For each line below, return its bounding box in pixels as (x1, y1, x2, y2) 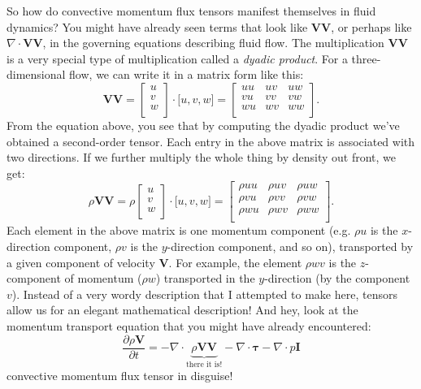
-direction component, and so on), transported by (167, 238, 414, 255)
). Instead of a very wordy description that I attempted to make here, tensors (11, 285, 397, 302)
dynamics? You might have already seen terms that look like (7, 18, 308, 35)
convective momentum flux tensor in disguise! (7, 366, 233, 383)
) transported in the (155, 270, 255, 287)
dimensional (7, 66, 66, 83)
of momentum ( (64, 270, 142, 287)
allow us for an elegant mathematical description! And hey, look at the (7, 301, 358, 318)
